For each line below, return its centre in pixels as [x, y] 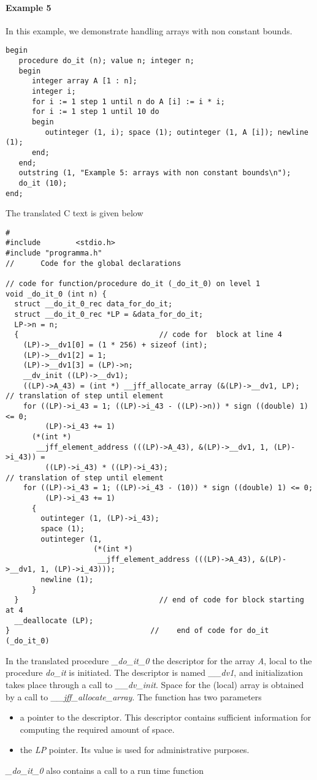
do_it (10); [43, 183]
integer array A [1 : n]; [84, 81]
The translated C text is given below [74, 213]
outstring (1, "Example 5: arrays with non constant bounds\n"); [155, 173]
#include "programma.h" [54, 253]
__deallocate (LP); [54, 620]
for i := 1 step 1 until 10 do [95, 112]
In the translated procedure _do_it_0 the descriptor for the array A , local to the [159, 660]
